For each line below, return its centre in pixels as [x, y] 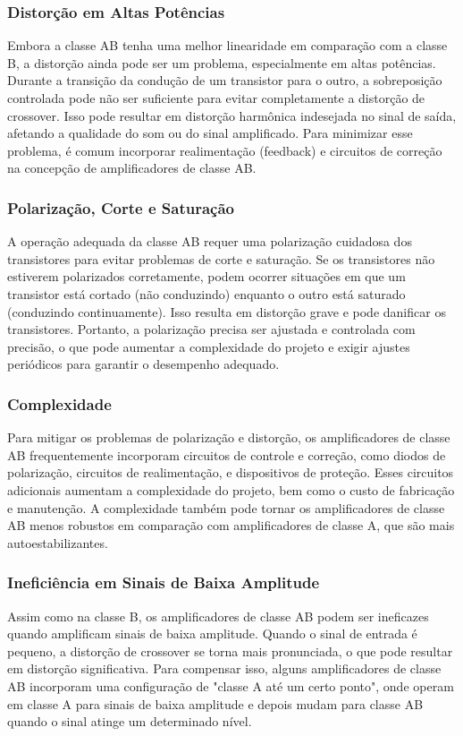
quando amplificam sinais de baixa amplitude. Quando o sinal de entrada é [212, 633]
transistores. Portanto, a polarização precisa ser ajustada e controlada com [211, 329]
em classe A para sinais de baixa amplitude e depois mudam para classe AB [215, 703]
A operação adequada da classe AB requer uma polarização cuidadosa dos [210, 241]
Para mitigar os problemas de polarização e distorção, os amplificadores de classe [229, 437]
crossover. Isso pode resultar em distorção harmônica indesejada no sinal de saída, [232, 115]
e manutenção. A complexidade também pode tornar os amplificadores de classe [226, 507]
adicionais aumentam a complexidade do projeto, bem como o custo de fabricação [231, 489]
